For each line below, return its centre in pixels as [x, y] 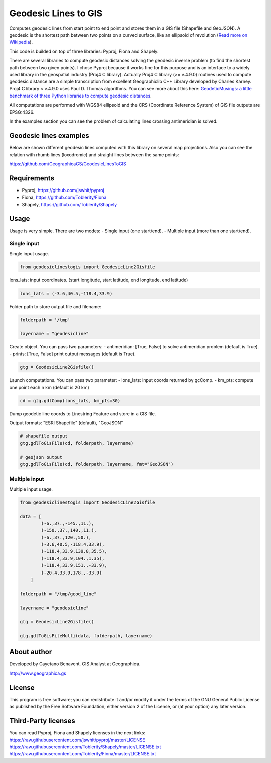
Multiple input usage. [31, 489]
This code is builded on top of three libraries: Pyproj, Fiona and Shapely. [84, 51]
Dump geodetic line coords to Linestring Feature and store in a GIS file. [83, 414]
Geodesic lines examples [49, 136]
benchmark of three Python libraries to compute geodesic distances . [80, 96]
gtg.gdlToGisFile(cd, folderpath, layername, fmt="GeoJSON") [97, 464]
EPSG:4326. [22, 112]
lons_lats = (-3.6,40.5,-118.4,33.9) [66, 293]
